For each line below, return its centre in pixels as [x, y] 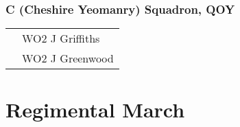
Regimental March [95, 109]
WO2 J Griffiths [61, 38]
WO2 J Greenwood [68, 58]
